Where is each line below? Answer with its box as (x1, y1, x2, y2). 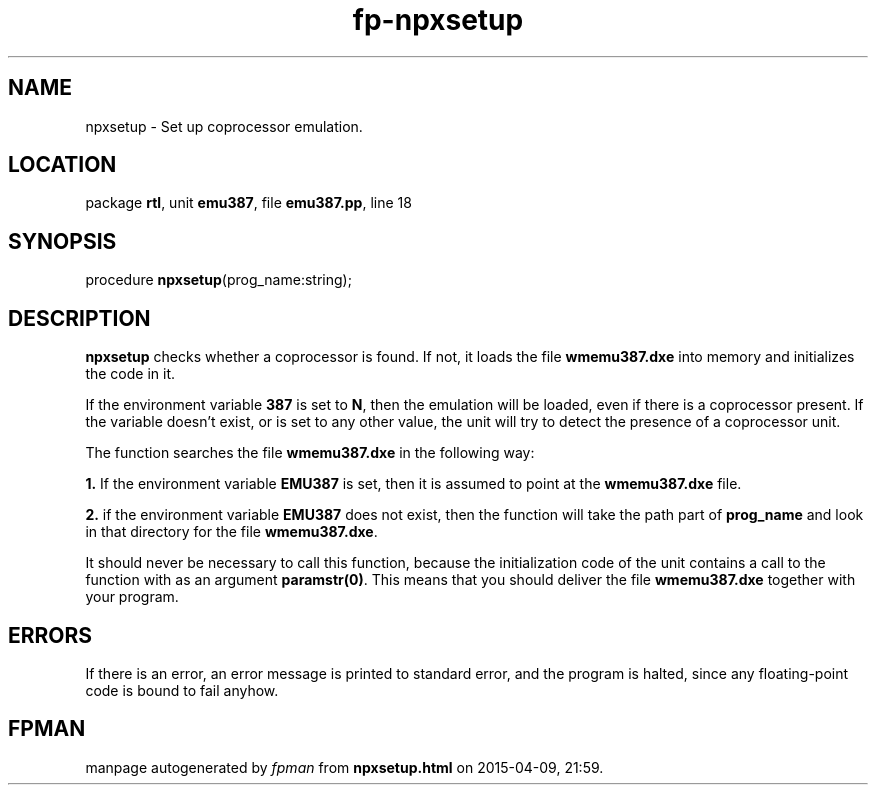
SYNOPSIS (8, 228, 117, 254)
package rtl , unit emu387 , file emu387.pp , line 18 (85, 194, 412, 212)
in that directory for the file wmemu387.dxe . (85, 523, 378, 541)
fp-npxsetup (352, 3, 524, 37)
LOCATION (8, 152, 117, 178)
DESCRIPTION (8, 305, 151, 331)
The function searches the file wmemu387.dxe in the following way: (85, 444, 535, 462)
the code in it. (85, 365, 176, 383)
